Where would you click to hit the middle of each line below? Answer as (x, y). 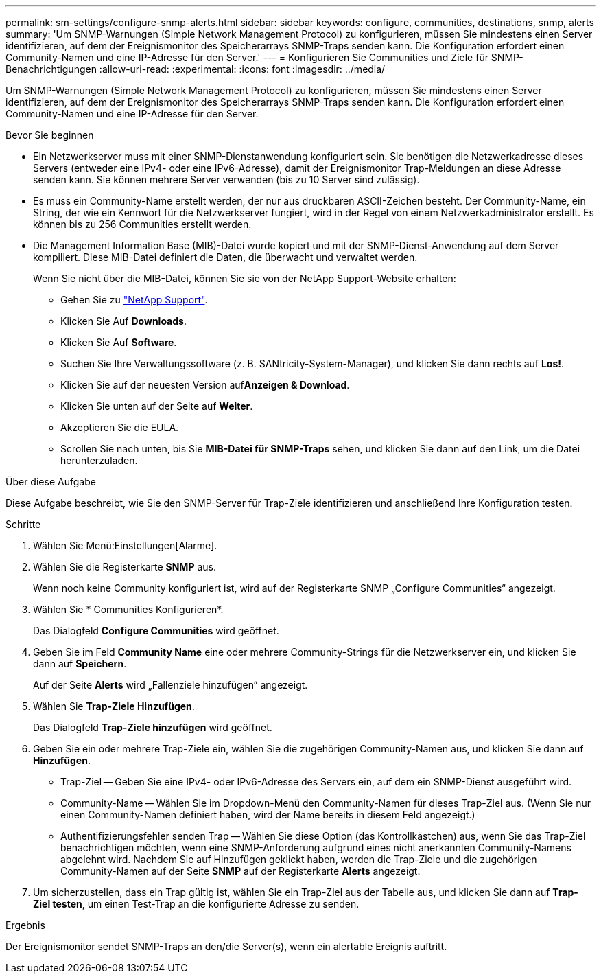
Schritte (23, 524)
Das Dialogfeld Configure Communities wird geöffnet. (156, 631)
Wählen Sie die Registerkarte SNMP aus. (125, 567)
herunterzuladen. (99, 460)
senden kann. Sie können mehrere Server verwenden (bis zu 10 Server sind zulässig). (226, 180)
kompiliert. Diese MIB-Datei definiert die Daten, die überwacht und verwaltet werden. (225, 257)
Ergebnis (25, 925)
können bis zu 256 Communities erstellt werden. (142, 224)
